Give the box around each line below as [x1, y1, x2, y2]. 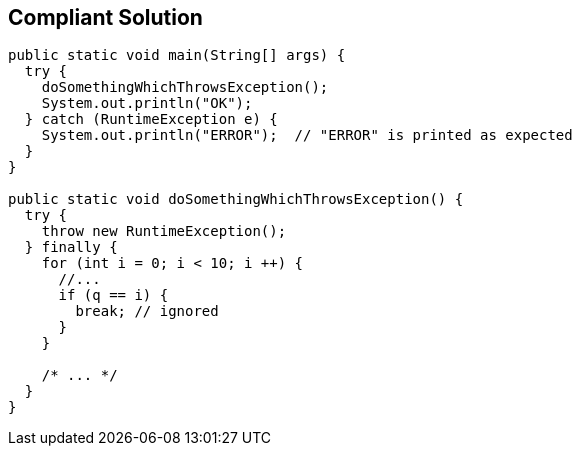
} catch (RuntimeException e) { [24, 111, 278, 128]
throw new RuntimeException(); [41, 223, 287, 240]
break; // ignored [75, 303, 219, 320]
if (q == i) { [58, 287, 169, 304]
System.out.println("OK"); [41, 95, 253, 112]
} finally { [24, 239, 118, 256]
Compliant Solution [8, 5, 203, 30]
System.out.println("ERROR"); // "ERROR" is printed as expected [41, 127, 573, 144]
